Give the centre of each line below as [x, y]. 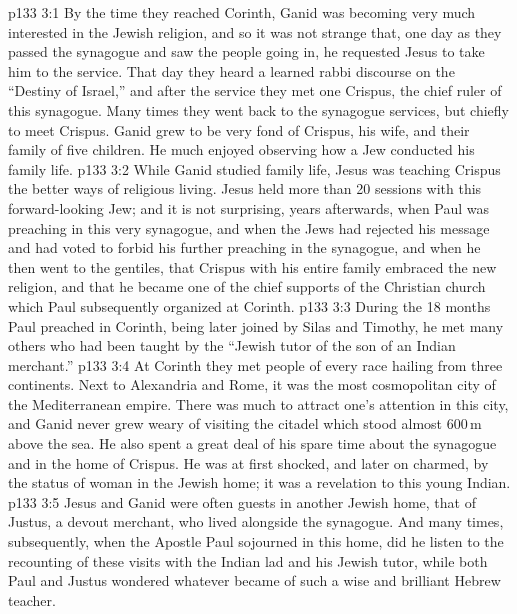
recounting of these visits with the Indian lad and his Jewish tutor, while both [248, 560]
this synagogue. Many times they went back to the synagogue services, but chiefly [258, 109]
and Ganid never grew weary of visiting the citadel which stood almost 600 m [245, 423]
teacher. [32, 599]
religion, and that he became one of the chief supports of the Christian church [247, 286]
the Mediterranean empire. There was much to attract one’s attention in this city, [258, 403]
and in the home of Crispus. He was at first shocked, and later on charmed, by [248, 462]
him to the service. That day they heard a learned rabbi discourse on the [231, 70]
